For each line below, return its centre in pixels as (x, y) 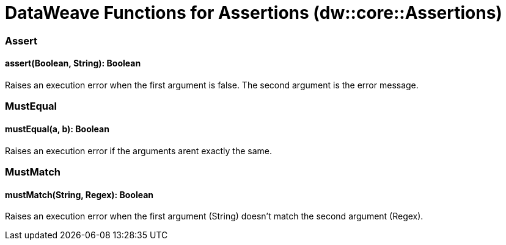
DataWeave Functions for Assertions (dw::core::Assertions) (254, 13)
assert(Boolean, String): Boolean (73, 63)
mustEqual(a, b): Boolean (57, 129)
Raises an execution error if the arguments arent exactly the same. (139, 151)
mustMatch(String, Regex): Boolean (79, 194)
